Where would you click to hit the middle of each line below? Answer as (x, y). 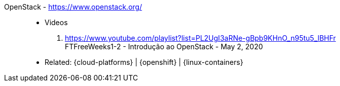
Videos (56, 22)
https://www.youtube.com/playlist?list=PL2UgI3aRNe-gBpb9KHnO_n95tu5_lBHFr (200, 38)
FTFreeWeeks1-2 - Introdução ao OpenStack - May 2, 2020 (164, 47)
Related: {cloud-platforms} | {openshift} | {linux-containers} (144, 62)
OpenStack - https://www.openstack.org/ (73, 7)
